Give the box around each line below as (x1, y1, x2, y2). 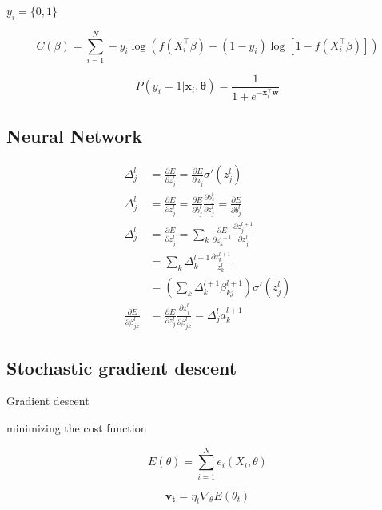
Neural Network (6, 123, 143, 148)
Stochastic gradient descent (6, 355, 237, 379)
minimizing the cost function (6, 419, 147, 436)
